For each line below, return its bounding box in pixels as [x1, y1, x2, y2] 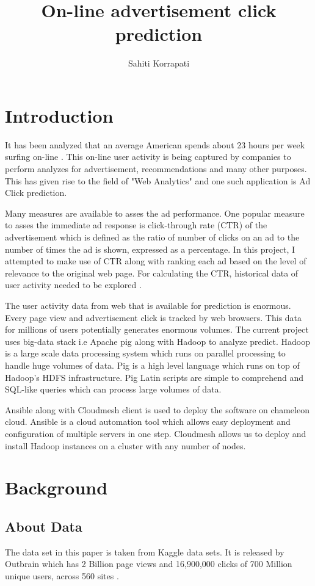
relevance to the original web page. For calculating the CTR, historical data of [5, 266, 299, 279]
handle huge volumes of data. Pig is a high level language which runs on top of [5, 358, 300, 371]
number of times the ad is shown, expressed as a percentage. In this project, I [5, 242, 295, 255]
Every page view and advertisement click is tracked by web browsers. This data [5, 311, 302, 324]
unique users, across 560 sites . [5, 569, 119, 582]
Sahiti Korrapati [128, 57, 190, 70]
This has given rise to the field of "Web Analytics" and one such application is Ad [5, 174, 311, 187]
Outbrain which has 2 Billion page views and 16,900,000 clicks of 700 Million [5, 557, 292, 570]
